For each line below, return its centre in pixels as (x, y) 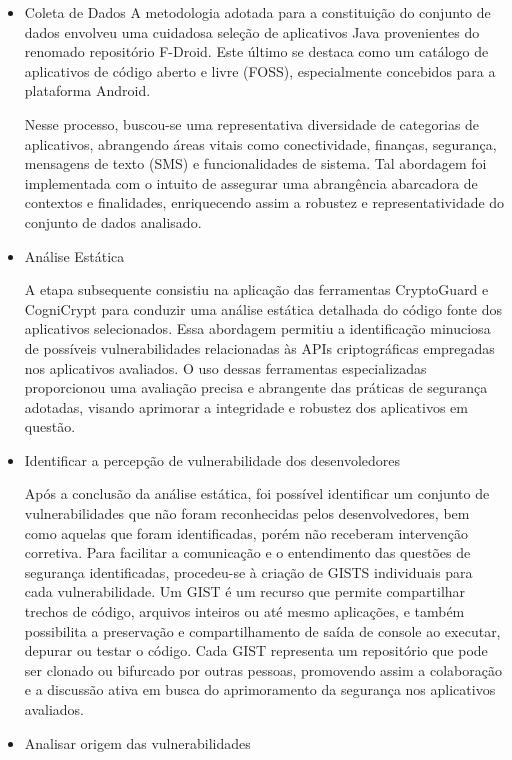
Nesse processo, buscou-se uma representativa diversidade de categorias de (252, 123)
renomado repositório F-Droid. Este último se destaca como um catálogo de (256, 51)
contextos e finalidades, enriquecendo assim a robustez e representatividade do (264, 202)
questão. (50, 426)
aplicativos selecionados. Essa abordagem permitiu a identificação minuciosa (257, 328)
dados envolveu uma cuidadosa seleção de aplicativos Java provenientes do (252, 31)
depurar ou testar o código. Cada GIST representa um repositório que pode (256, 650)
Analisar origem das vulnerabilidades (137, 742)
